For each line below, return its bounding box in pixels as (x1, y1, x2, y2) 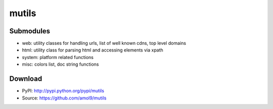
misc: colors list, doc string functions (22, 61, 99, 68)
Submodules (9, 27, 51, 35)
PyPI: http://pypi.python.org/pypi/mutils (22, 88, 105, 94)
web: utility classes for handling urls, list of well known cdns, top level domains (22, 40, 187, 46)
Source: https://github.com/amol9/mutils (22, 95, 107, 101)
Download (9, 75, 42, 83)
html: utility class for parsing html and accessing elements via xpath (22, 47, 164, 53)
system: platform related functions (22, 54, 94, 60)
